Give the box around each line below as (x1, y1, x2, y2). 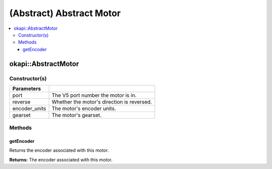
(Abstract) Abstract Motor (9, 8, 121, 19)
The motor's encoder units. (51, 105, 116, 112)
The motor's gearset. (51, 111, 102, 119)
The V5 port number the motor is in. (51, 91, 137, 98)
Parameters (12, 85, 41, 92)
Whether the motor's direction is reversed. (51, 98, 152, 105)
